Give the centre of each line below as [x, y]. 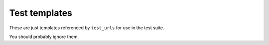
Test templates [41, 13]
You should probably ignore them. [44, 37]
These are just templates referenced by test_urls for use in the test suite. [87, 28]
